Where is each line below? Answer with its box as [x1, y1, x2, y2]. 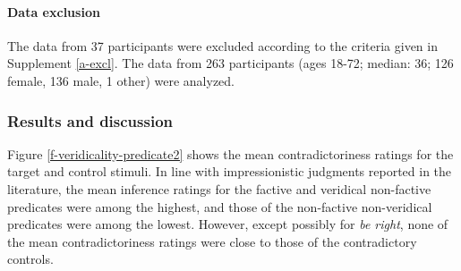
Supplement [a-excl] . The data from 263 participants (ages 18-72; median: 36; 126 [7, 54, 454, 72]
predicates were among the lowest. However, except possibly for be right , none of [7, 215, 448, 233]
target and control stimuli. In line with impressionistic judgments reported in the [7, 162, 452, 181]
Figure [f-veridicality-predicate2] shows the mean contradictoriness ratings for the [7, 144, 454, 163]
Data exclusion [7, 2, 100, 21]
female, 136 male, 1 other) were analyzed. [7, 71, 235, 89]
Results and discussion [7, 109, 174, 131]
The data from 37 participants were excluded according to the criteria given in [7, 36, 438, 55]
